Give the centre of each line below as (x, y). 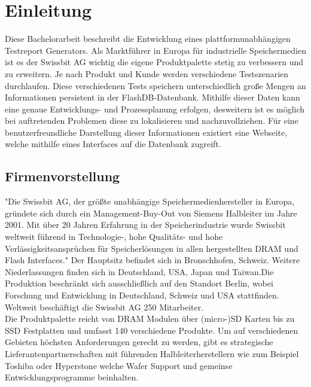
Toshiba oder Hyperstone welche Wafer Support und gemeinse (119, 365)
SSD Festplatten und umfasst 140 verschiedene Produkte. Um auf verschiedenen (152, 330)
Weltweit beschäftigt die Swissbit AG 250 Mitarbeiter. (104, 307)
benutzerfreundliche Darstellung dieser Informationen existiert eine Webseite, (146, 132)
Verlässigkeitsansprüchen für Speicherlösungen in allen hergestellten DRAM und (152, 248)
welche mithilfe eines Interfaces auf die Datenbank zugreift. (113, 144)
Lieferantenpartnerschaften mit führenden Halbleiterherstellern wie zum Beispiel (152, 353)
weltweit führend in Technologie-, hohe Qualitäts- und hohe (114, 237)
